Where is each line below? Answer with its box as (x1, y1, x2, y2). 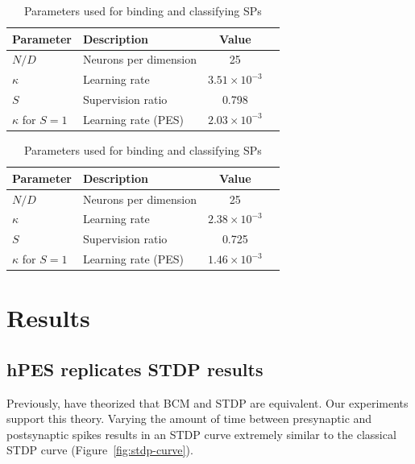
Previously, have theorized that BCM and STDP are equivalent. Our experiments (6, 394, 409, 411)
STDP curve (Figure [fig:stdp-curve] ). (6, 441, 193, 458)
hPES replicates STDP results (6, 356, 264, 381)
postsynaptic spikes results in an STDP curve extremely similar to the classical (6, 425, 396, 442)
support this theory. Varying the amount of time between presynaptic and (6, 410, 372, 427)
